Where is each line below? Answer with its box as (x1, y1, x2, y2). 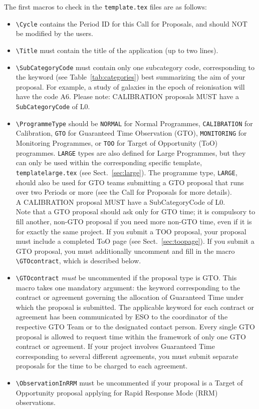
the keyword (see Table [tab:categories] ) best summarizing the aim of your (16, 72, 245, 82)
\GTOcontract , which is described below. (16, 255, 141, 266)
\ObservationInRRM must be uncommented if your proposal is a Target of (16, 377, 243, 387)
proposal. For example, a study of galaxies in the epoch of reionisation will (16, 81, 245, 92)
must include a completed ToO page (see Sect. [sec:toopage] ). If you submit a (16, 236, 254, 246)
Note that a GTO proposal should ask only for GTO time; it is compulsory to (16, 206, 255, 217)
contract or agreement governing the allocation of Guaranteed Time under (16, 292, 244, 302)
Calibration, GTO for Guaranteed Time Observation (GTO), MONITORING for (16, 128, 247, 138)
